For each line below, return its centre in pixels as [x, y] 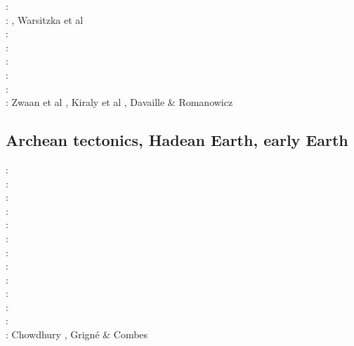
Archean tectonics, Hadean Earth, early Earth [177, 140]
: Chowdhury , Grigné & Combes [77, 334]
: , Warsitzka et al [45, 19]
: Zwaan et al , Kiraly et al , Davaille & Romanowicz [119, 102]
